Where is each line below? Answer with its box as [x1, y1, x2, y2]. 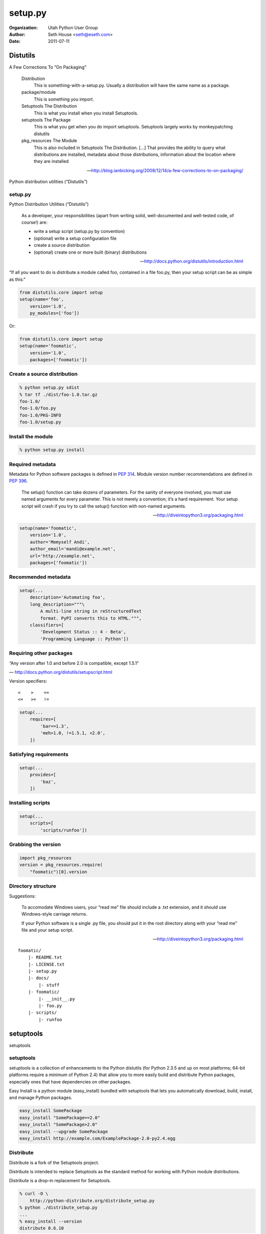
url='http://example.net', [30, 553, 96, 559]
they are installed [33, 158, 69, 164]
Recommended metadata [9, 574, 71, 580]
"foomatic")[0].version [30, 869, 87, 875]
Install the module [9, 433, 53, 440]
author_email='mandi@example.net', [30, 546, 116, 552]
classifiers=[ [30, 622, 64, 628]
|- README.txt [28, 955, 63, 960]
